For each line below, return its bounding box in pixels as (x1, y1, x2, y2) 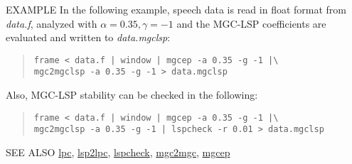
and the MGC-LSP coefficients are (176, 16, 326, 31)
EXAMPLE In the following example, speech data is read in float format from (6, 2, 347, 16)
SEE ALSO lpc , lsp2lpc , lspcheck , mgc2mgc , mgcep (6, 145, 230, 159)
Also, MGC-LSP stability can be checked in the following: (6, 87, 258, 102)
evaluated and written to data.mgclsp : (6, 30, 171, 45)
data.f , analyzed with (6, 16, 97, 31)
